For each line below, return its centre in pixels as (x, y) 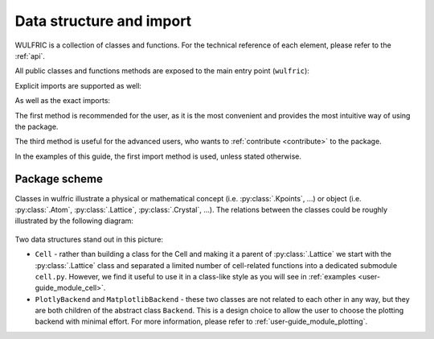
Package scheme (59, 179)
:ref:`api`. (30, 56)
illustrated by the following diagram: (74, 221)
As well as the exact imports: (63, 101)
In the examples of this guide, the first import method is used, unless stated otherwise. (158, 156)
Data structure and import (103, 21)
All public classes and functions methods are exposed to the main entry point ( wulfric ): (162, 71)
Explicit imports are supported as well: (78, 85)
